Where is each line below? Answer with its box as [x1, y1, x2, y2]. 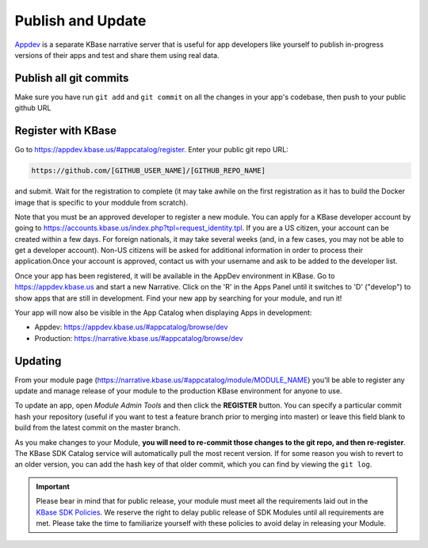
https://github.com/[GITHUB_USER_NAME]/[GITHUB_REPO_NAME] [31, 167, 266, 175]
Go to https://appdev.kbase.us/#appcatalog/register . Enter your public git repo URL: [14, 145, 289, 155]
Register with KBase [14, 124, 117, 138]
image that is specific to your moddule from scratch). [14, 197, 189, 207]
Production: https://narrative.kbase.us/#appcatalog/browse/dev [34, 333, 243, 343]
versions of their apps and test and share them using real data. [14, 50, 220, 59]
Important [36, 481, 71, 491]
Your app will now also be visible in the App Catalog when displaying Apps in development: [14, 308, 312, 317]
